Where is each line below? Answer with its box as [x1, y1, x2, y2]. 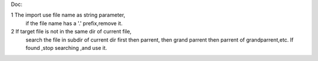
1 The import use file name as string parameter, [11, 12, 125, 19]
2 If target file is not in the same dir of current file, [11, 28, 132, 35]
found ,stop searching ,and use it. [25, 44, 107, 51]
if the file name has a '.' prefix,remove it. [25, 19, 123, 26]
